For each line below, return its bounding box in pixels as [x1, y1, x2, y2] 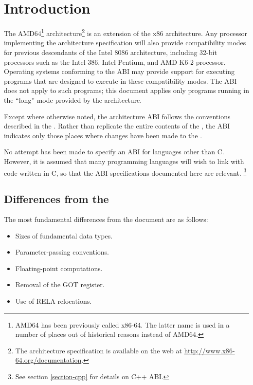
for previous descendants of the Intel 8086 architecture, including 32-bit [4, 47, 217, 57]
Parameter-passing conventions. [15, 247, 109, 257]
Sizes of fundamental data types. [15, 230, 113, 240]
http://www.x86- [184, 345, 235, 355]
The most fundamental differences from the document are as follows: [4, 214, 208, 224]
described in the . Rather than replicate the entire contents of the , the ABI [4, 121, 230, 131]
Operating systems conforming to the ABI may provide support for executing [4, 66, 235, 76]
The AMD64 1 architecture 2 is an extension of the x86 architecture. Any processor [4, 27, 248, 38]
